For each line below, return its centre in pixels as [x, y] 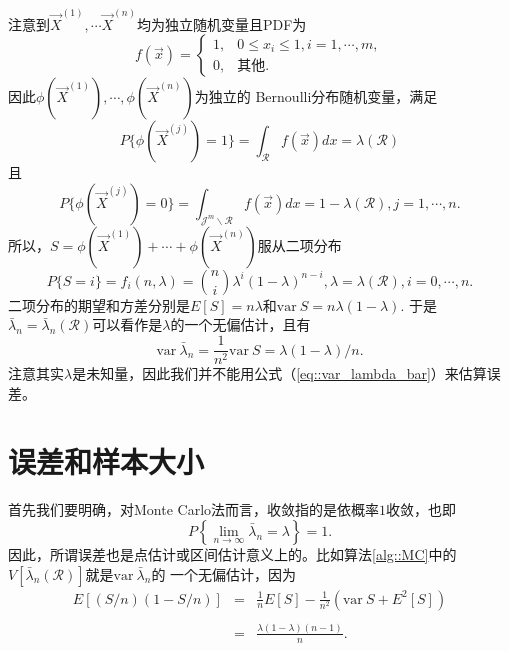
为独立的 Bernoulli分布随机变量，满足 [316, 96]
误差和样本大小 [106, 461]
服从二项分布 [299, 244]
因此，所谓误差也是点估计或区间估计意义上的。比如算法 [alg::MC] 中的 [232, 554]
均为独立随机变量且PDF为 [221, 23]
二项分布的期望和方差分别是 [99, 304]
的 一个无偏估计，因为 [224, 573]
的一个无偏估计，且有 [240, 324]
